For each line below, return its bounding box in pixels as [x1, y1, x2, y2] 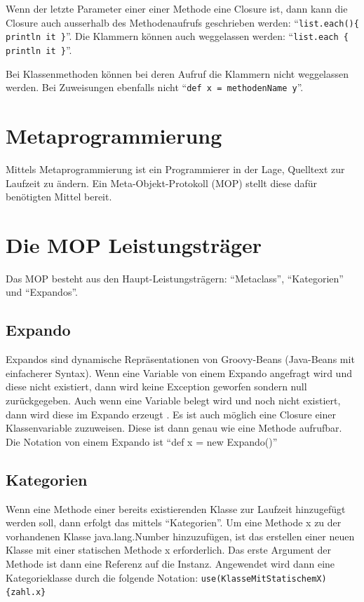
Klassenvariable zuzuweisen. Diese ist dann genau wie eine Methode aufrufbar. [6, 420, 342, 435]
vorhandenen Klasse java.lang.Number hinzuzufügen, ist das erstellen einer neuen [6, 528, 355, 543]
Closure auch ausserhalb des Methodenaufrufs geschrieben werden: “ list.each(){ [6, 15, 359, 29]
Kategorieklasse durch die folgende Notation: [6, 570, 198, 584]
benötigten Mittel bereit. [6, 189, 112, 204]
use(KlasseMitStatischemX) [201, 573, 327, 584]
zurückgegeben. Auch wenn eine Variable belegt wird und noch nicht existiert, [6, 393, 341, 408]
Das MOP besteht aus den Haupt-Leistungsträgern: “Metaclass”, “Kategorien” [6, 271, 344, 285]
